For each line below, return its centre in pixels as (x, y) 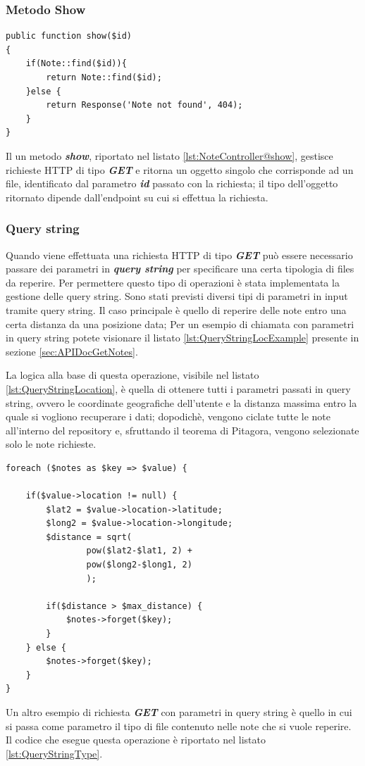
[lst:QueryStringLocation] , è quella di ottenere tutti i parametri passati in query (178, 388)
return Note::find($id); (104, 77)
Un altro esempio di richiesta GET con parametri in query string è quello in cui (179, 711)
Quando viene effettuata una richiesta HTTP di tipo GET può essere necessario (179, 255)
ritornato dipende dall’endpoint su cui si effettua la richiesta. (137, 197)
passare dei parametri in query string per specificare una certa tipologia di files (180, 269)
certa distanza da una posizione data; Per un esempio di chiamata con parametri (180, 324)
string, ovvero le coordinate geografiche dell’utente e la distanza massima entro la (181, 402)
